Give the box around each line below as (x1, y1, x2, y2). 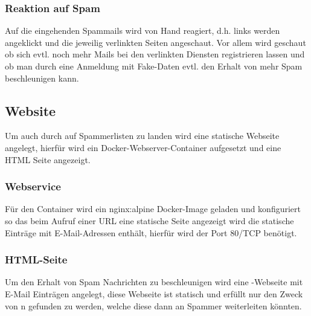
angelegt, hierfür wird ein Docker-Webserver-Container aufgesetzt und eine (5, 141, 281, 153)
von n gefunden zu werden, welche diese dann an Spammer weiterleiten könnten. (5, 299, 302, 312)
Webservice (5, 179, 61, 194)
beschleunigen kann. (5, 71, 79, 84)
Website (5, 101, 56, 120)
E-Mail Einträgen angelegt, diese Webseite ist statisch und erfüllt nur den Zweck (5, 287, 303, 300)
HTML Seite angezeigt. (5, 153, 91, 166)
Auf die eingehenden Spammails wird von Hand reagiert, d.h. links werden (5, 24, 280, 37)
